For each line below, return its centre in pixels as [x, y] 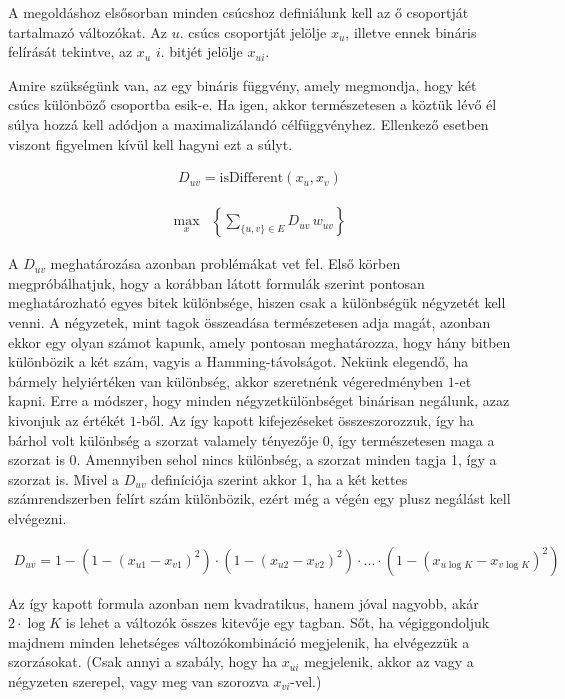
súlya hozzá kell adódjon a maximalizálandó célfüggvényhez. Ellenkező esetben [248, 123]
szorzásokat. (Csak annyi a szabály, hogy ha [143, 661]
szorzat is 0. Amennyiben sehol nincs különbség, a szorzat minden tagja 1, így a [252, 459]
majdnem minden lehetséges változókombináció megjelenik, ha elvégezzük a [239, 641]
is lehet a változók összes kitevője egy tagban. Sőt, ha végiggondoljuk [277, 622]
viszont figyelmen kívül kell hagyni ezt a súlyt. [150, 143]
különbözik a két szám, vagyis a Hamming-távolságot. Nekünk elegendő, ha [238, 361]
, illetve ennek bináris [411, 31]
